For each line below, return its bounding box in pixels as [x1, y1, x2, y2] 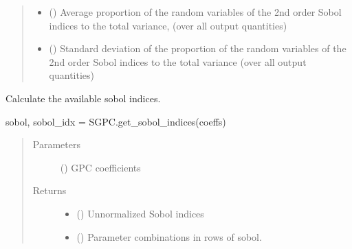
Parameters [32, 137, 80, 152]
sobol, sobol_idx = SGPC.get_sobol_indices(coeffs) [5, 114, 226, 128]
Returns [32, 183, 67, 198]
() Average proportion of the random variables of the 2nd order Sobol [49, 5, 342, 19]
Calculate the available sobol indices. [5, 91, 161, 105]
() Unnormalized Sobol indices [76, 206, 204, 220]
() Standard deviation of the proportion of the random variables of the [49, 41, 346, 56]
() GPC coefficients [60, 160, 141, 174]
